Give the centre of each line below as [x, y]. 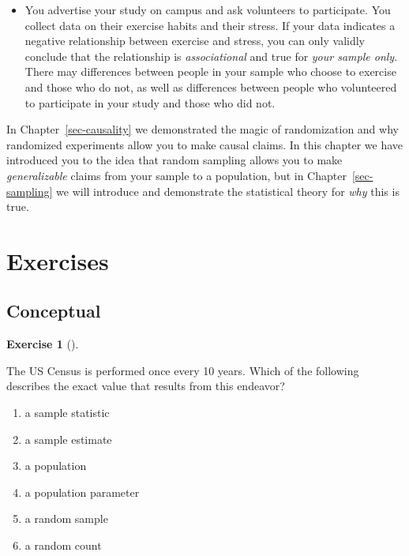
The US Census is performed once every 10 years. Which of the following [183, 370]
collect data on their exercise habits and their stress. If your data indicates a [210, 25]
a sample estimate [68, 439]
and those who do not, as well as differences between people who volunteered [211, 86]
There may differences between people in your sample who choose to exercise [210, 71]
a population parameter [82, 492]
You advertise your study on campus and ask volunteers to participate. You [208, 9]
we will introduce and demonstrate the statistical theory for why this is [228, 191]
